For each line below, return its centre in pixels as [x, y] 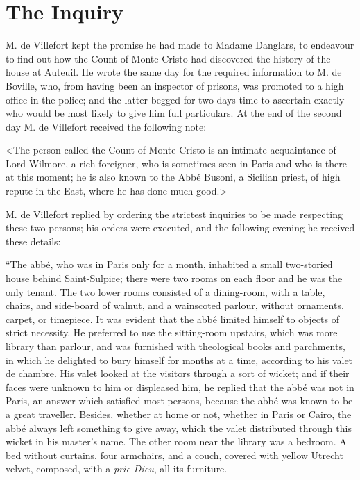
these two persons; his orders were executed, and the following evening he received [180, 227]
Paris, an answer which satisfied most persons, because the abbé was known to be [179, 400]
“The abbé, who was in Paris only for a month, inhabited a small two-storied [169, 264]
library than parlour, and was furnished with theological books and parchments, [175, 346]
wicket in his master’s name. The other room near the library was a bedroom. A [176, 441]
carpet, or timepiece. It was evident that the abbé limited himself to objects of [172, 318]
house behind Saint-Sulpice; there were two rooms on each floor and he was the [174, 278]
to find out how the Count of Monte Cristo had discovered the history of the [168, 58]
